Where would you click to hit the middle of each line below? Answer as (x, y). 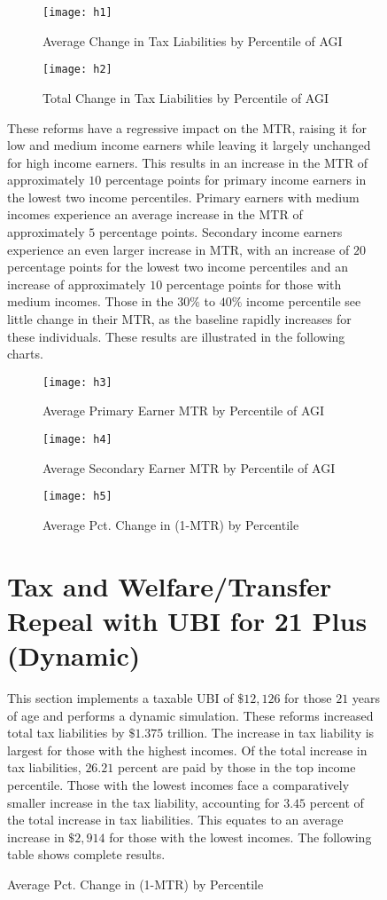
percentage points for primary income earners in (236, 180)
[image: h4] (77, 440)
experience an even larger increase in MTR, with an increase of (178, 249)
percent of (337, 802)
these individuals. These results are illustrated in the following (176, 336)
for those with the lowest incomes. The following (240, 837)
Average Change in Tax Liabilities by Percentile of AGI (193, 40)
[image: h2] (77, 70)
